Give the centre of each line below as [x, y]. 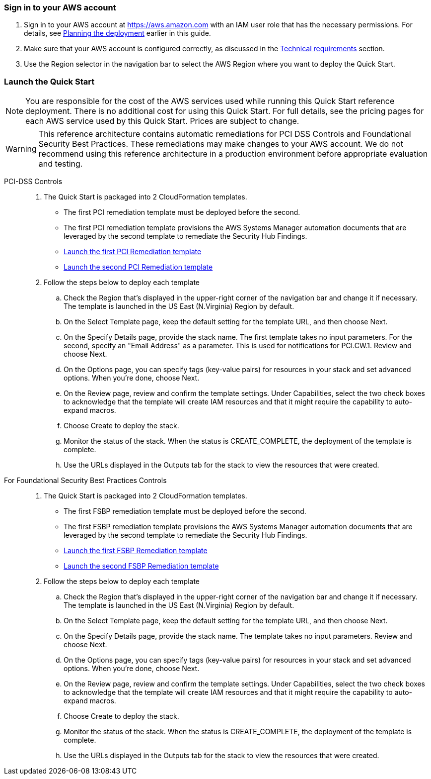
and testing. [61, 164]
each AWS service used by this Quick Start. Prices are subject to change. [162, 121]
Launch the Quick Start [49, 81]
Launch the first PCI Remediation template [133, 252]
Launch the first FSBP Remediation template [136, 551]
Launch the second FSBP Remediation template [141, 566]
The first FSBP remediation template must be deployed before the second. [185, 511]
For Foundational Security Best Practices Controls [85, 481]
